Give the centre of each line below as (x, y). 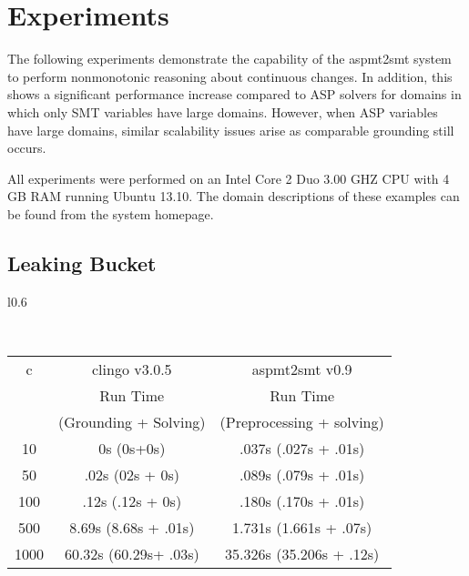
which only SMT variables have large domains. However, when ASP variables (223, 111)
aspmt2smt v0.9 (302, 369)
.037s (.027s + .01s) (302, 448)
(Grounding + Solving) (132, 421)
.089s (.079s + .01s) (302, 474)
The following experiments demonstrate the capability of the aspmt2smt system (229, 59)
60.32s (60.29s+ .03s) (132, 553)
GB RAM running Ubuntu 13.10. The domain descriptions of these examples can (234, 196)
